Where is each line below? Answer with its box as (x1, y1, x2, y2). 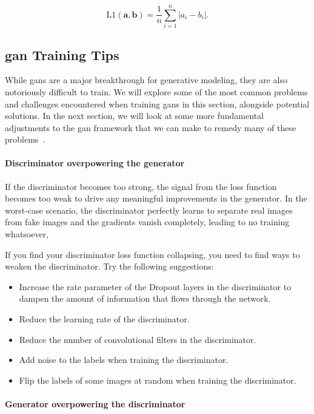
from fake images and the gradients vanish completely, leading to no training (5, 215, 290, 228)
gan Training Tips (5, 45, 119, 64)
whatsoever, (5, 228, 49, 240)
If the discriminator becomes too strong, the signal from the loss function (5, 180, 277, 192)
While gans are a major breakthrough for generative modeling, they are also (5, 73, 287, 86)
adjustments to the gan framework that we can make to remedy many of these (5, 121, 296, 134)
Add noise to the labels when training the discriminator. (19, 353, 229, 366)
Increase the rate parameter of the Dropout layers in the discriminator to (19, 280, 292, 293)
